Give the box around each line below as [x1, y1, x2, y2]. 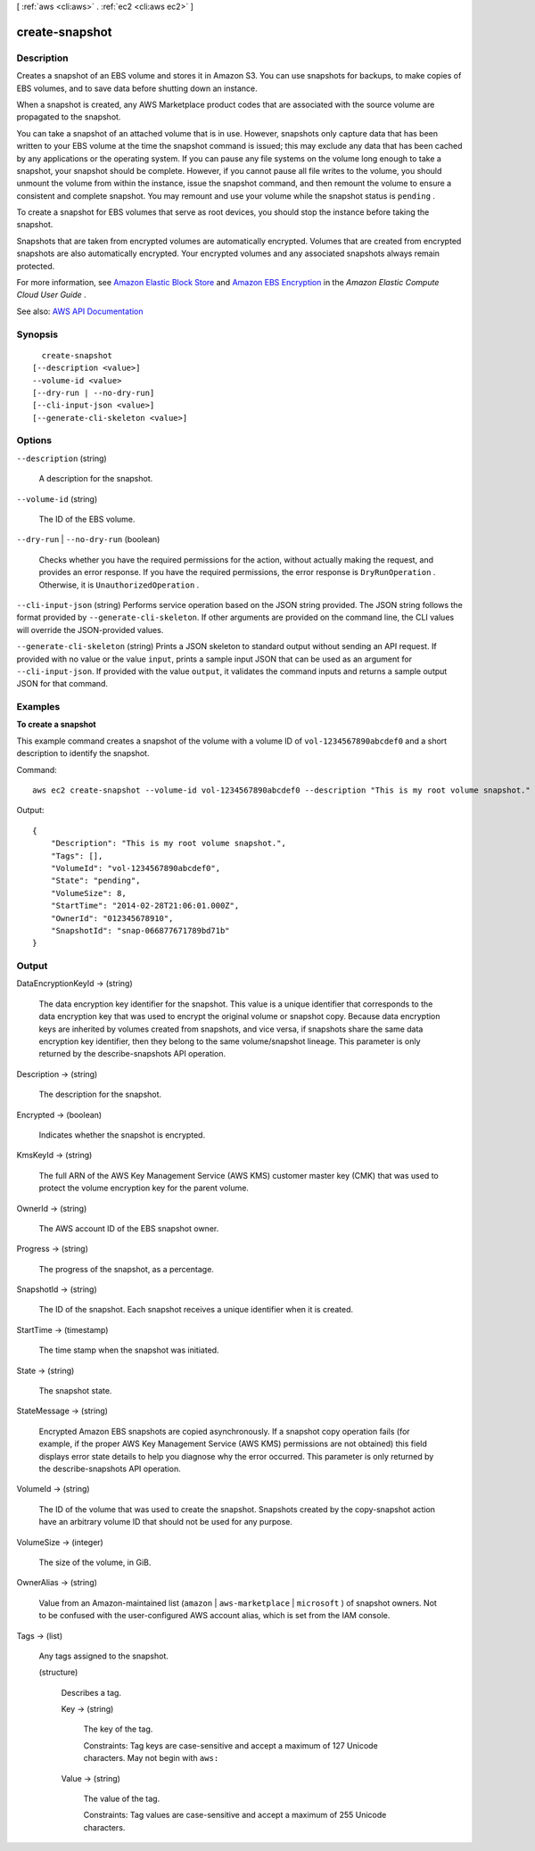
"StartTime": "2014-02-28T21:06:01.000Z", [50, 901, 240, 911]
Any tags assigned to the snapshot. [38, 1650, 169, 1661]
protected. [16, 260, 55, 271]
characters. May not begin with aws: [83, 1753, 219, 1764]
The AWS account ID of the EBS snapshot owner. [38, 1222, 219, 1234]
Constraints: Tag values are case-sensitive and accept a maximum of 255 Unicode [83, 1810, 387, 1821]
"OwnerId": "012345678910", [50, 913, 174, 923]
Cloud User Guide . [16, 290, 86, 300]
